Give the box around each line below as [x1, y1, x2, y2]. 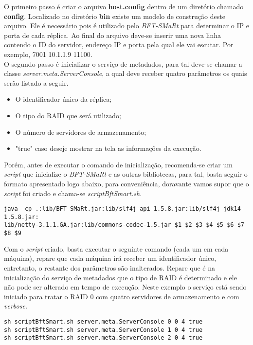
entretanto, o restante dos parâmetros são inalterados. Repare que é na [4, 262, 215, 272]
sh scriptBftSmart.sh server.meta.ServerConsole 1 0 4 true [4, 326, 203, 333]
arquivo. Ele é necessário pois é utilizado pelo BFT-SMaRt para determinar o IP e [4, 20, 249, 31]
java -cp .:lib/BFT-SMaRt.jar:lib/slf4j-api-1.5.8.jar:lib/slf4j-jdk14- [4, 205, 244, 213]
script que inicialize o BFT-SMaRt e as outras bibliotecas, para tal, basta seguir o [4, 169, 248, 179]
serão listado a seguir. [4, 77, 69, 88]
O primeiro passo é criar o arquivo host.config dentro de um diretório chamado [4, 1, 244, 11]
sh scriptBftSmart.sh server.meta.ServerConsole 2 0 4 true [4, 334, 203, 342]
